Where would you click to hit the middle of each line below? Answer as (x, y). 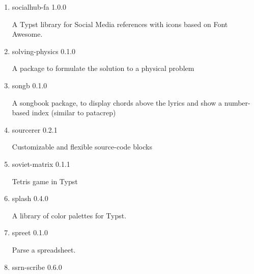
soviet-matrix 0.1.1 (41, 164)
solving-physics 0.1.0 (44, 51)
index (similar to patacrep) (74, 113)
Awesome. (27, 34)
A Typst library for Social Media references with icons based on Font (120, 24)
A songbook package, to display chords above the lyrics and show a (117, 102)
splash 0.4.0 (30, 198)
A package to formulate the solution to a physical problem (103, 68)
